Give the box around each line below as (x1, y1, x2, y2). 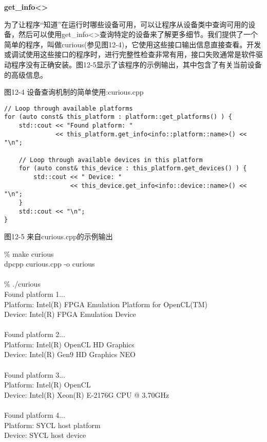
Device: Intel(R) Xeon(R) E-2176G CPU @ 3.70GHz (4, 389, 169, 400)
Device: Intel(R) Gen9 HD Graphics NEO (4, 349, 136, 360)
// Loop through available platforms (4, 104, 133, 112)
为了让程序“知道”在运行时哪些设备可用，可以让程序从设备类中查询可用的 (4, 19, 249, 29)
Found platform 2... (4, 329, 65, 340)
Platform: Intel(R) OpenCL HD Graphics (4, 339, 135, 349)
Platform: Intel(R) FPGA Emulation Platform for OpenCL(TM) (4, 298, 207, 309)
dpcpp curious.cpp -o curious (4, 258, 95, 269)
